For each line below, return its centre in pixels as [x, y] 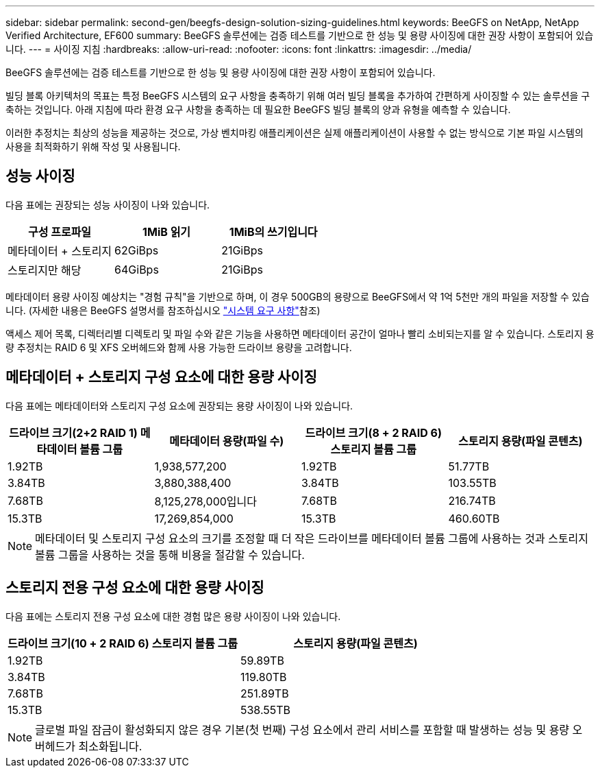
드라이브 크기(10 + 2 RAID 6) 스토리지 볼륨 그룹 [123, 643]
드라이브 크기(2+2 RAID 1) [73, 432]
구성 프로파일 [60, 231]
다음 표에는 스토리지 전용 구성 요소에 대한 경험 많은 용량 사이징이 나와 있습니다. [173, 616]
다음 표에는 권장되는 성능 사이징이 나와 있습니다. [108, 204]
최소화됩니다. [110, 746]
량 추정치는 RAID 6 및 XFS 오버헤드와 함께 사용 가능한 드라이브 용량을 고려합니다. [179, 347]
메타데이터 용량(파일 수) [227, 441]
